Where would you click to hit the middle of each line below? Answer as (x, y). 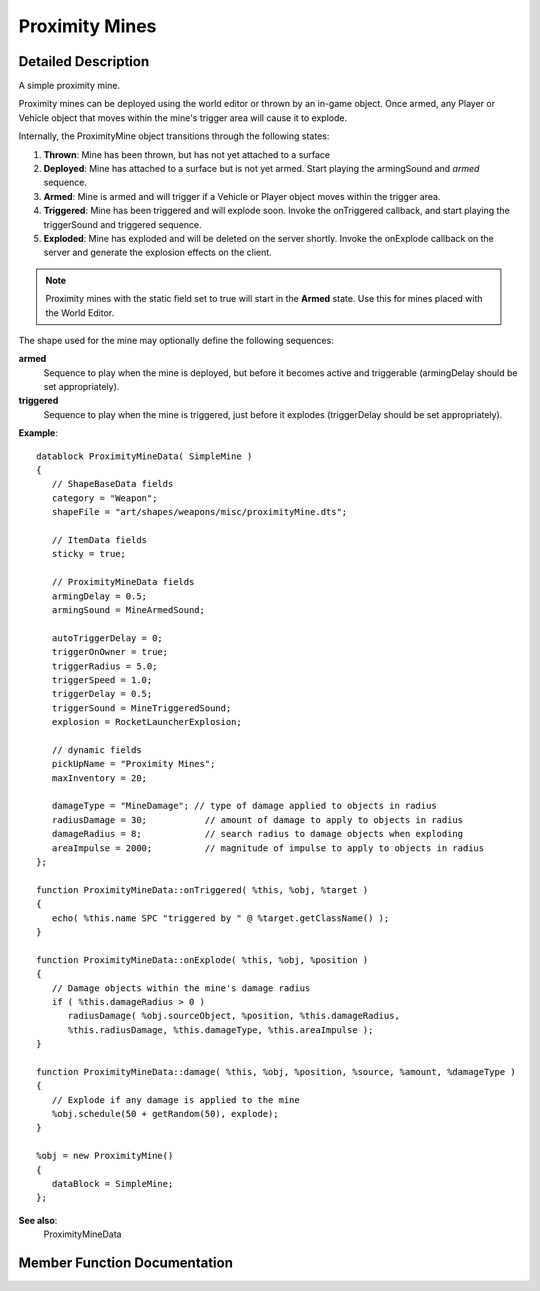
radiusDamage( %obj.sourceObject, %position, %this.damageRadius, (233, 1016)
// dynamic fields (96, 749)
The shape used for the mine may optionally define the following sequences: (176, 340)
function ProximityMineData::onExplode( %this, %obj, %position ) (202, 959)
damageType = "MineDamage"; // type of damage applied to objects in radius (244, 806)
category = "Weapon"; (104, 498)
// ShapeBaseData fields (112, 484)
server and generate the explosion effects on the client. (157, 252)
